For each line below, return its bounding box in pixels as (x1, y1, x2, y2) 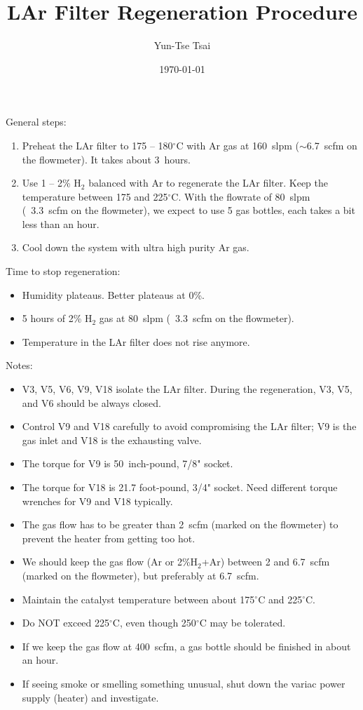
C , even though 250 (112, 615, 196, 630)
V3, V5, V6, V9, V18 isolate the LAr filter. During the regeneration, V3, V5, (22, 382, 352, 396)
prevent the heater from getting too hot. (22, 530, 196, 545)
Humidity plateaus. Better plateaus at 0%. (22, 287, 205, 302)
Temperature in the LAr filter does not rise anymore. (22, 334, 250, 349)
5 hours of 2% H (22, 311, 93, 326)
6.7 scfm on (306, 138, 357, 152)
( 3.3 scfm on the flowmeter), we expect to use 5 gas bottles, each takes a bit (22, 203, 355, 217)
